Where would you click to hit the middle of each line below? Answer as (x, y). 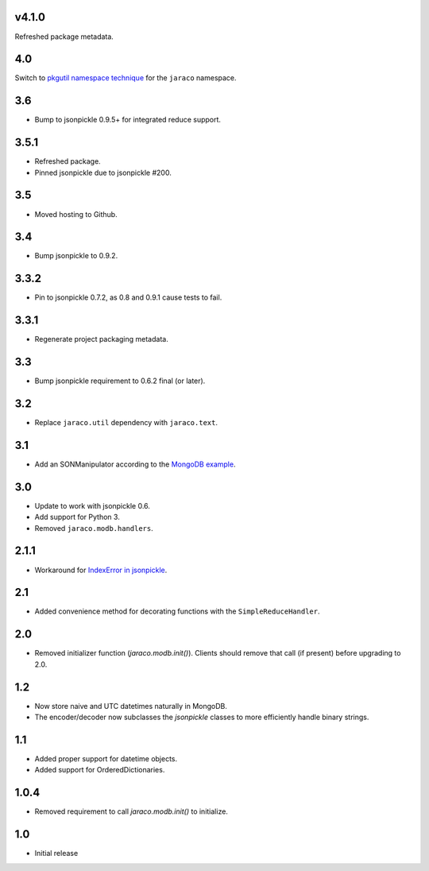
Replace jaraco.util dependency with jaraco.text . (126, 423)
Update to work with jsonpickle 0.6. (93, 505)
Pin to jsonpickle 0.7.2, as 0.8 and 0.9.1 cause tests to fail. (128, 297)
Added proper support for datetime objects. (106, 758)
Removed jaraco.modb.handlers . (94, 528)
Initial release (56, 854)
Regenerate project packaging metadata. (101, 339)
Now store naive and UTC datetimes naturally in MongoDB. (131, 706)
